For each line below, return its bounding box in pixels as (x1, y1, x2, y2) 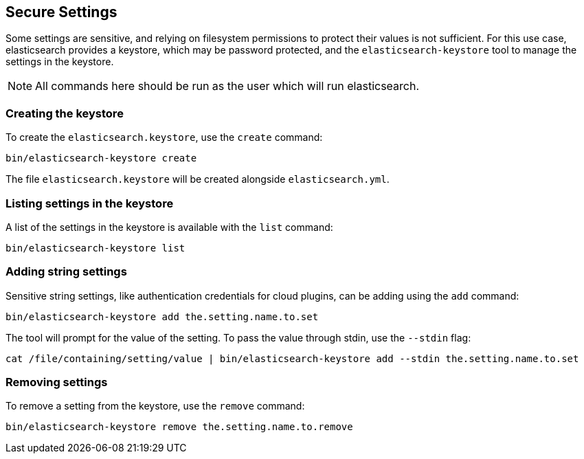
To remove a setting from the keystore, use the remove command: (5, 400, 305, 412)
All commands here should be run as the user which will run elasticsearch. (35, 79, 420, 93)
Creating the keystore (5, 106, 124, 120)
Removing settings (5, 375, 108, 390)
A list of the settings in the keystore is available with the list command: (5, 221, 333, 233)
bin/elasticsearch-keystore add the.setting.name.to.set (5, 311, 319, 322)
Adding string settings (5, 265, 127, 279)
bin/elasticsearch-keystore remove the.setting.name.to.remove (5, 421, 353, 433)
